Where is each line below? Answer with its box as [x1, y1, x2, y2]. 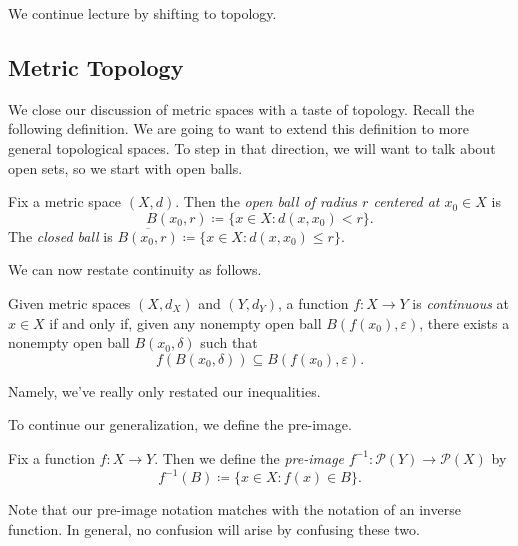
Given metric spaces [8, 292, 131, 313]
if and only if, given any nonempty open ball [49, 312, 322, 333]
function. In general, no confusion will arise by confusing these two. [8, 518, 420, 539]
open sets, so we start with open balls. [8, 157, 243, 178]
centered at [373, 191, 440, 212]
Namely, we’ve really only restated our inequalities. [8, 380, 321, 401]
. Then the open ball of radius [175, 191, 358, 212]
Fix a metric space [8, 191, 122, 212]
